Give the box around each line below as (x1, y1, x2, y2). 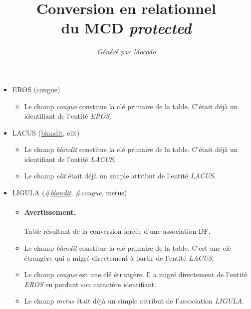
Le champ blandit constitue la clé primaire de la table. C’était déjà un (24, 144, 238, 154)
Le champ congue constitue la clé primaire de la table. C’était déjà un (24, 101, 238, 111)
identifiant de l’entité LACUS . (24, 154, 116, 164)
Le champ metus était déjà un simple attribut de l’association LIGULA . (24, 296, 245, 306)
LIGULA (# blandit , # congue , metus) (12, 187, 127, 198)
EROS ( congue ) (12, 84, 60, 94)
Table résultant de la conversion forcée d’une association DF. (24, 226, 211, 236)
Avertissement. (24, 207, 76, 217)
